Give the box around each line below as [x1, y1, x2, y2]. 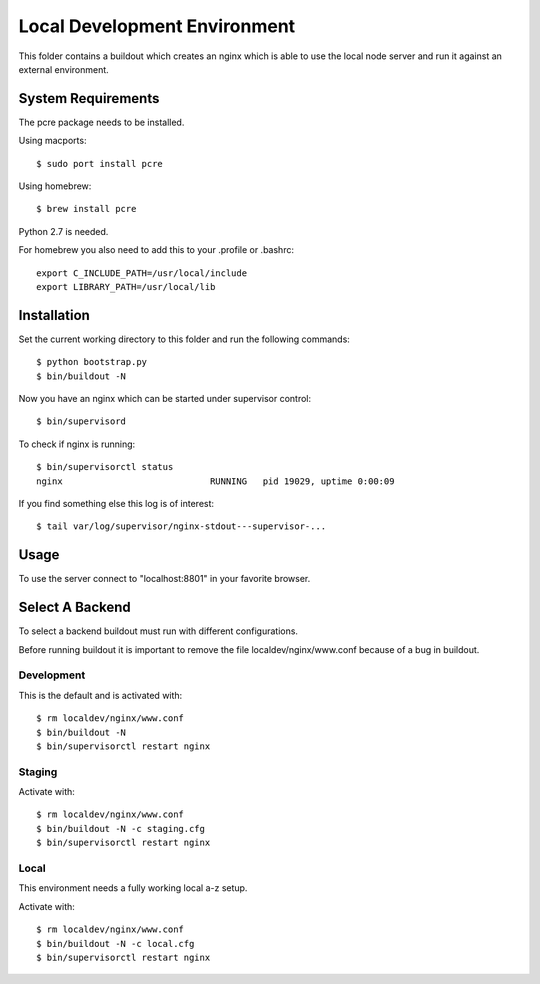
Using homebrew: [18, 180, 92, 192]
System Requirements [18, 90, 160, 107]
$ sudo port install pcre [36, 158, 164, 169]
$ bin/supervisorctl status [36, 461, 174, 473]
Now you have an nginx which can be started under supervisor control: [18, 393, 312, 405]
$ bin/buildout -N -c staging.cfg [36, 823, 205, 834]
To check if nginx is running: [18, 438, 136, 450]
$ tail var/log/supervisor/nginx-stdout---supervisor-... [36, 521, 327, 532]
